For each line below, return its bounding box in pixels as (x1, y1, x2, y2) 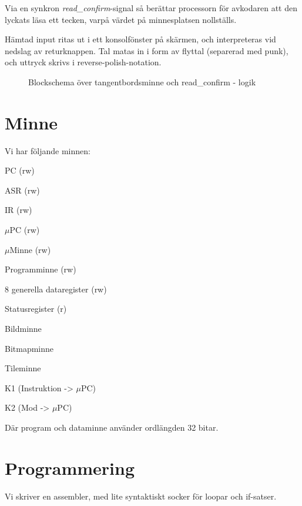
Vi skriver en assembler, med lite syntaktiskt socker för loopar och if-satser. (5, 490, 277, 502)
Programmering (5, 455, 135, 480)
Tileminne (5, 362, 41, 374)
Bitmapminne (5, 342, 54, 354)
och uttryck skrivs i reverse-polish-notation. (5, 56, 162, 68)
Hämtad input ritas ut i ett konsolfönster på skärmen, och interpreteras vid (5, 33, 276, 45)
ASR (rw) (5, 184, 40, 196)
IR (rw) (5, 204, 32, 216)
